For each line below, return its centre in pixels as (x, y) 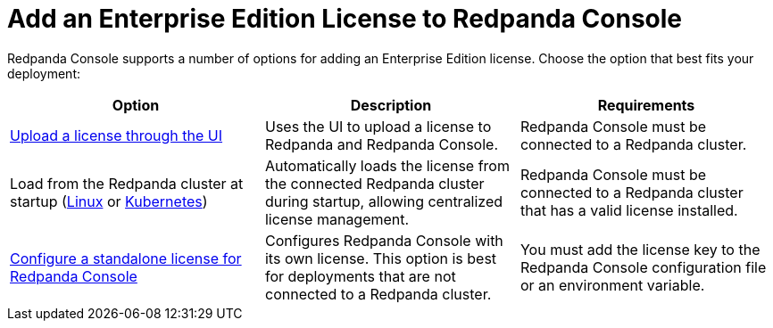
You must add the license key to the (640, 249)
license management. (337, 219)
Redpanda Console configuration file (643, 267)
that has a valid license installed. (629, 210)
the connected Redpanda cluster (374, 183)
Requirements (646, 105)
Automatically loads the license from (387, 165)
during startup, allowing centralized (384, 201)
